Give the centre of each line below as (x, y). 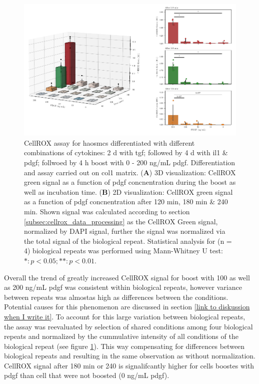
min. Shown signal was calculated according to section (107, 211)
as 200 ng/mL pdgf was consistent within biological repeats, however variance (123, 287)
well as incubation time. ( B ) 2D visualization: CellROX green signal (128, 191)
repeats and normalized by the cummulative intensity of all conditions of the (121, 336)
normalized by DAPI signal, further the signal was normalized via (125, 231)
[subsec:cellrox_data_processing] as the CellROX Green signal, (121, 221)
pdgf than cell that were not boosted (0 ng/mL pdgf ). (87, 375)
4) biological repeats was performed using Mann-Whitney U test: (123, 251)
